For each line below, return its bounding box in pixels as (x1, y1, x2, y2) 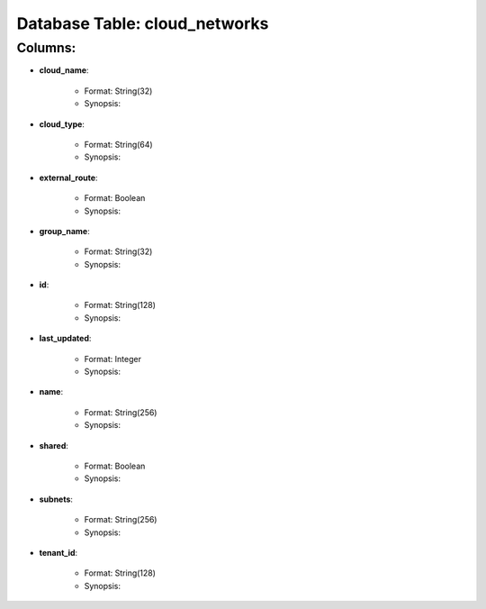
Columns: (16, 40, 76, 56)
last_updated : (39, 333, 92, 344)
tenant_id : (39, 547, 78, 558)
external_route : (39, 172, 98, 183)
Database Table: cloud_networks (16, 14, 269, 33)
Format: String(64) (84, 139, 153, 150)
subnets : (39, 494, 74, 504)
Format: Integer (84, 353, 141, 364)
